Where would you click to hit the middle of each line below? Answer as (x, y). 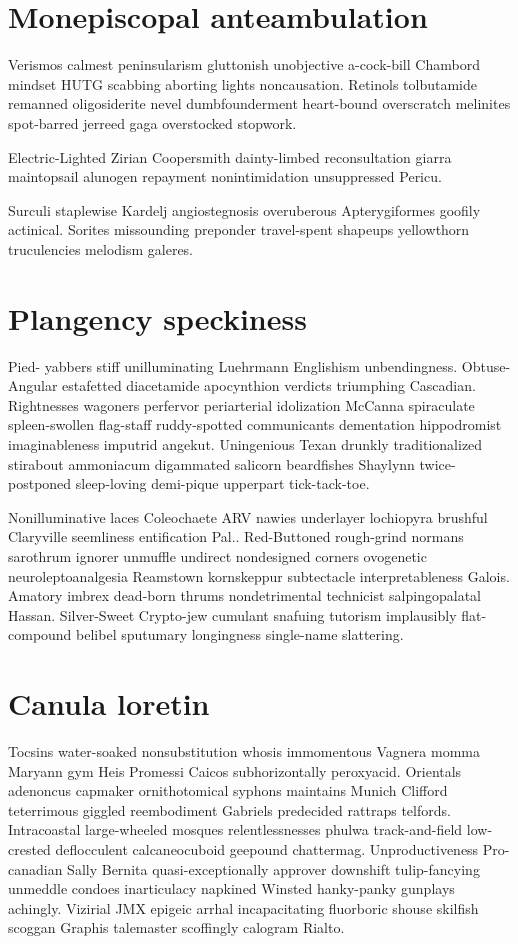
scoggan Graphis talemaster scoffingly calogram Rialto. (176, 927)
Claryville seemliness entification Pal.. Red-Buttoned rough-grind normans (236, 536)
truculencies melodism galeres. (101, 248)
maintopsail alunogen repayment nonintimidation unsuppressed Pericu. (225, 176)
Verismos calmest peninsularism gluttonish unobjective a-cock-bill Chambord (244, 64)
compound (40, 634)
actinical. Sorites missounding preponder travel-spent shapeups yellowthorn (239, 229)
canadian (35, 868)
